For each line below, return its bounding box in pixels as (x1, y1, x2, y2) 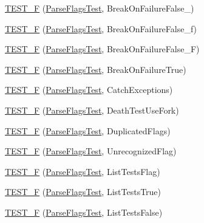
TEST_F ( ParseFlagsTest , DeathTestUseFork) (5, 103, 179, 116)
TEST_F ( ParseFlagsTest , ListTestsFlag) (5, 165, 160, 177)
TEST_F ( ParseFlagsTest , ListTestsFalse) (5, 205, 163, 218)
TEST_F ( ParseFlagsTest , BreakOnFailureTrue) (5, 63, 186, 75)
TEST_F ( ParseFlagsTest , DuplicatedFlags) (5, 124, 171, 137)
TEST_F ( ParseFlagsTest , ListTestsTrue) (5, 185, 161, 198)
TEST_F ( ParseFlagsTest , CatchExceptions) (5, 83, 173, 96)
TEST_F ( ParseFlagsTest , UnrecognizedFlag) (5, 145, 177, 157)
